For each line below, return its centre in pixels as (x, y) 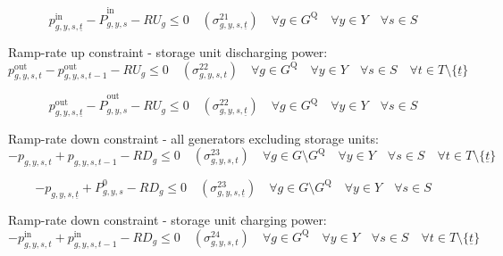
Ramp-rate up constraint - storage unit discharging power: (168, 52)
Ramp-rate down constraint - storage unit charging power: (168, 220)
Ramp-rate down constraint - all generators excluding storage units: (193, 138)
